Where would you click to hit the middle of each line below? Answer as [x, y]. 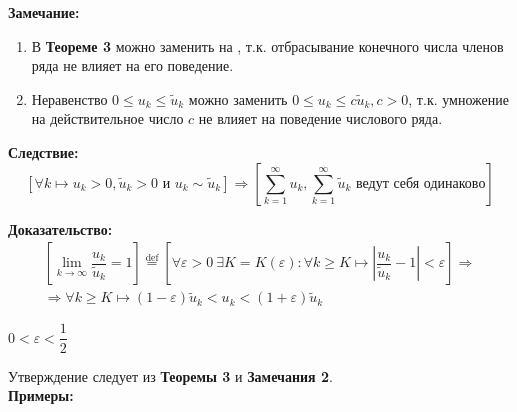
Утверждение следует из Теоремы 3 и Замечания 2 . [170, 375]
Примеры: [41, 395]
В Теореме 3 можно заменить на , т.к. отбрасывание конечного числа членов [267, 45]
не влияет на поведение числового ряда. [320, 118]
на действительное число [107, 118]
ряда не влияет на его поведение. [132, 65]
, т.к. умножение [458, 98]
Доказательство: [60, 228]
